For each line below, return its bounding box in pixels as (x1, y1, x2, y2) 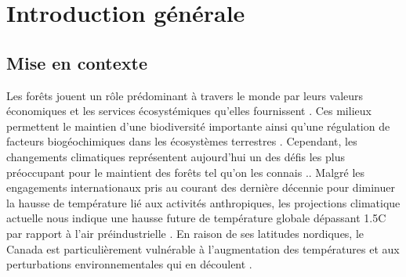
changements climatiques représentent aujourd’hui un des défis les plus (6, 148, 345, 164)
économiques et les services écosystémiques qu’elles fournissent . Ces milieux (6, 103, 372, 119)
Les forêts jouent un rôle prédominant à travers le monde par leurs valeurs (6, 87, 364, 103)
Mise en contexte (6, 50, 148, 74)
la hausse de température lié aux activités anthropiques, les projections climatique (6, 194, 401, 210)
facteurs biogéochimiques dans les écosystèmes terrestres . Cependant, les (6, 133, 357, 149)
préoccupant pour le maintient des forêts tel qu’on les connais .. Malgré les (6, 164, 365, 180)
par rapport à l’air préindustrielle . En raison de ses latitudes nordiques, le (6, 225, 364, 241)
